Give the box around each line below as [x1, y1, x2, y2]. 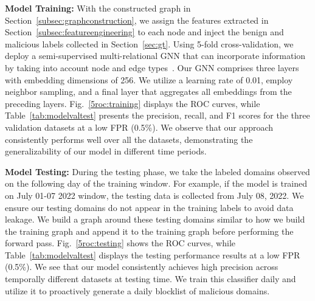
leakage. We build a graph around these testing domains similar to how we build [5, 213, 305, 226]
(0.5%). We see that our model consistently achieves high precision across [5, 260, 279, 273]
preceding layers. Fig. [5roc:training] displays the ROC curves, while [5, 97, 260, 109]
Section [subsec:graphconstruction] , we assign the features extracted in [5, 13, 269, 26]
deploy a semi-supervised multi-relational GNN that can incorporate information [5, 49, 306, 62]
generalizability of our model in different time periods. [5, 145, 207, 157]
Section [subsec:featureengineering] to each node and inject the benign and [5, 26, 284, 38]
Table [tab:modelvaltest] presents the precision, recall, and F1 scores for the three [5, 109, 310, 122]
